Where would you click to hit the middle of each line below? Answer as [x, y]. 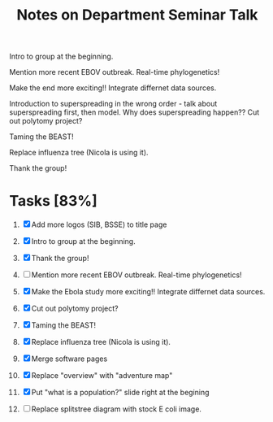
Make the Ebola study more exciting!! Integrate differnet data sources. [148, 292]
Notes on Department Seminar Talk [137, 15]
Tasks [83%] [53, 201]
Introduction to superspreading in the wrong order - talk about [113, 104]
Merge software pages [69, 359]
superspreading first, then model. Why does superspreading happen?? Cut [134, 112]
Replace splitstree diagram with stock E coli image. [117, 409]
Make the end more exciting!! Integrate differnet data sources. [113, 88]
